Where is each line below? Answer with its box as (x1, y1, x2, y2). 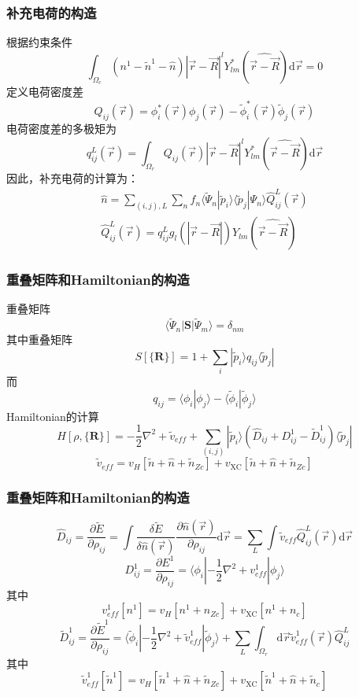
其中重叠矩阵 (6, 331, 72, 348)
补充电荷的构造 (6, 2, 97, 22)
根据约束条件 (6, 34, 72, 50)
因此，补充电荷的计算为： (6, 169, 139, 186)
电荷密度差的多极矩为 (6, 120, 117, 137)
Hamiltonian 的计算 (6, 408, 99, 424)
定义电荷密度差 (6, 83, 83, 100)
